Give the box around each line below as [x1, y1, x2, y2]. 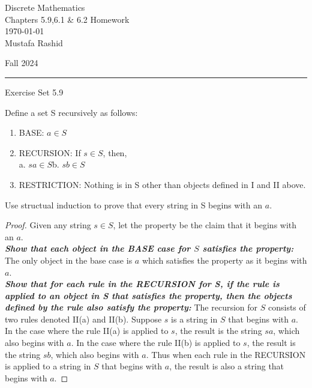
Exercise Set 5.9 [5, 85, 64, 98]
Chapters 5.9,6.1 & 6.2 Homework [5, 13, 130, 25]
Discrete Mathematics [5, 1, 85, 13]
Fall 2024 [5, 56, 38, 69]
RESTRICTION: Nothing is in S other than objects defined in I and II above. [19, 178, 306, 190]
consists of [268, 301, 306, 314]
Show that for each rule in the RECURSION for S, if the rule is [5, 277, 280, 290]
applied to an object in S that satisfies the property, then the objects [5, 289, 292, 302]
